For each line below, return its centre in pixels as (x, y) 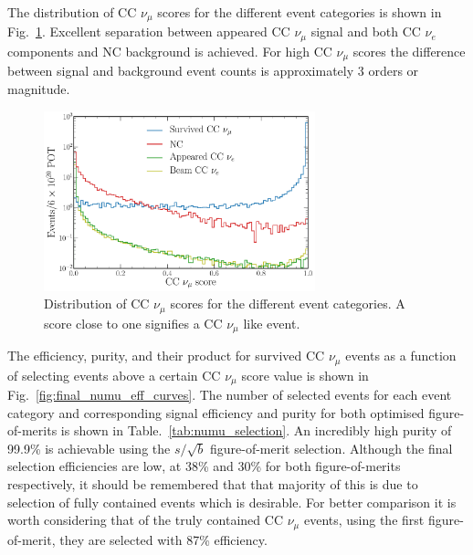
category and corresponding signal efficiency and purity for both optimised (216, 412)
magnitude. (39, 88)
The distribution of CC (72, 12)
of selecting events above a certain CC (114, 375)
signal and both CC (366, 31)
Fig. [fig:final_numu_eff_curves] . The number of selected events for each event (230, 395)
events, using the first (364, 520)
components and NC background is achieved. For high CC (170, 51)
